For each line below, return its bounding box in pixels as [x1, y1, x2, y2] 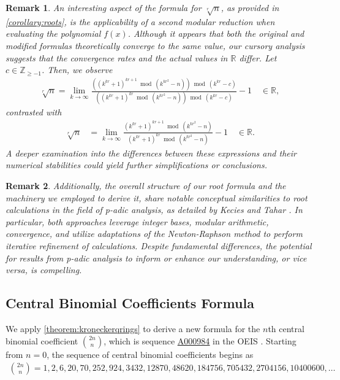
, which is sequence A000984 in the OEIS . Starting [104, 334, 297, 347]
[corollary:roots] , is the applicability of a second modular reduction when [6, 15, 275, 28]
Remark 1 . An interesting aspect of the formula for [6, 1, 202, 14]
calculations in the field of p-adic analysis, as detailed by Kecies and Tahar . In [6, 203, 303, 216]
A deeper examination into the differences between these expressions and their [6, 146, 297, 159]
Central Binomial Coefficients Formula [6, 293, 254, 312]
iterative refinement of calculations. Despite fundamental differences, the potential [6, 239, 312, 252]
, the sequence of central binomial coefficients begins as [47, 347, 254, 360]
